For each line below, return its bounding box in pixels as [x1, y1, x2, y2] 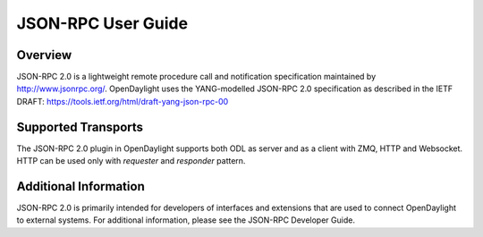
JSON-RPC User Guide [16, 13, 188, 33]
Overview [16, 47, 72, 63]
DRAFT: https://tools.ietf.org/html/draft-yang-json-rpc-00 [16, 96, 229, 106]
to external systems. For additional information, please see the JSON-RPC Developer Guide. [16, 215, 355, 225]
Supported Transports [16, 119, 143, 134]
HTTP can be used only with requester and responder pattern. [16, 156, 246, 166]
